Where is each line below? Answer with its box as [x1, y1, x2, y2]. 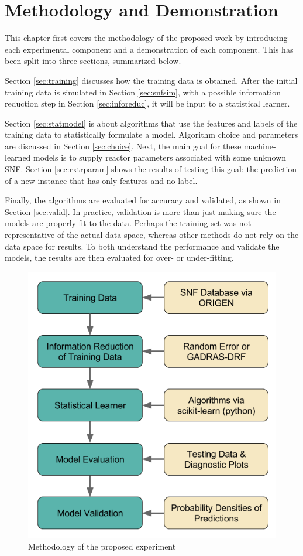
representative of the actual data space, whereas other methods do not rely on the [5, 228, 299, 241]
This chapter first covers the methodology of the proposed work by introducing [5, 32, 288, 44]
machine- [243, 139, 276, 152]
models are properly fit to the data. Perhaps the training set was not [5, 217, 252, 229]
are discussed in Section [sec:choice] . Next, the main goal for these [5, 139, 242, 152]
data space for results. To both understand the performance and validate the [5, 240, 280, 252]
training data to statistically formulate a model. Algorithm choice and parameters [5, 128, 298, 141]
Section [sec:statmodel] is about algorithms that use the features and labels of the [5, 117, 298, 129]
